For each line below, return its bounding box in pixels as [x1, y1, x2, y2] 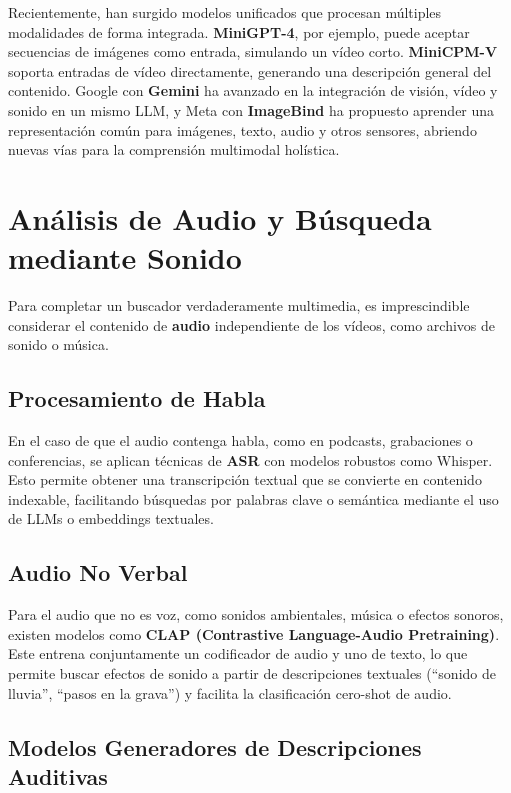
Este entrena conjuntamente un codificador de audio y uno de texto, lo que [8, 643, 468, 664]
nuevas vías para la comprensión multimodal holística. [8, 139, 340, 160]
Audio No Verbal [8, 557, 188, 588]
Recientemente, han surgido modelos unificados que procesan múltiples [8, 2, 442, 22]
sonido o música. [8, 334, 109, 355]
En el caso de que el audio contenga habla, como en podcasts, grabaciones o [8, 430, 473, 451]
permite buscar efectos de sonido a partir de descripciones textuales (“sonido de [8, 663, 496, 683]
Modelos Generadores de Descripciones [8, 731, 422, 762]
